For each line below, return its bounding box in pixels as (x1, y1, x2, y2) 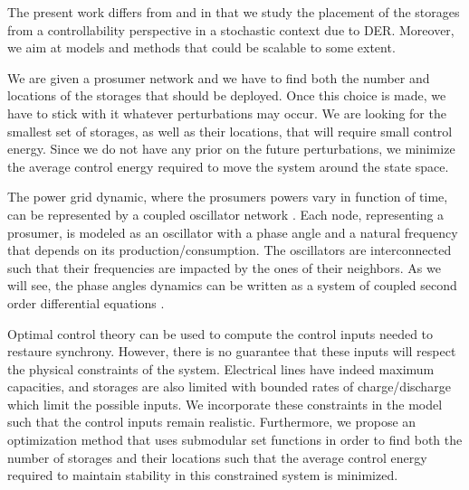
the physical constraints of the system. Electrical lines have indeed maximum (7, 359, 435, 378)
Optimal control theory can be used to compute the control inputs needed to (7, 324, 434, 343)
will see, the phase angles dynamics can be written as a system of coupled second (7, 276, 457, 295)
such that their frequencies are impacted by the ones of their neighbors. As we (7, 258, 441, 277)
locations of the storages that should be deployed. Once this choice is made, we (7, 86, 446, 105)
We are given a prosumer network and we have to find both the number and (7, 68, 430, 87)
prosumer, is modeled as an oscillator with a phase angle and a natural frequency (7, 222, 458, 241)
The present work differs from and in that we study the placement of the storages (7, 3, 460, 21)
